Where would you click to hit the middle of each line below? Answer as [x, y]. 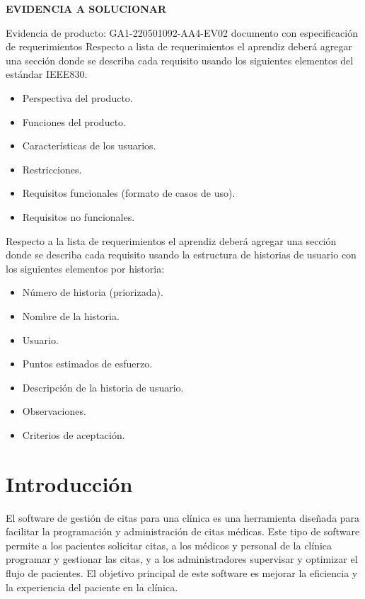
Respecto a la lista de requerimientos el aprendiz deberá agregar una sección [171, 240]
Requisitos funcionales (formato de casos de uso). [129, 193]
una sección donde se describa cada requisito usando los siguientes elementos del [180, 60]
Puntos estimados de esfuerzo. [87, 364]
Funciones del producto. [74, 121]
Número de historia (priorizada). [93, 292]
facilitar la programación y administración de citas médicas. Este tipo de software [183, 531]
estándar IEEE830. [47, 74]
